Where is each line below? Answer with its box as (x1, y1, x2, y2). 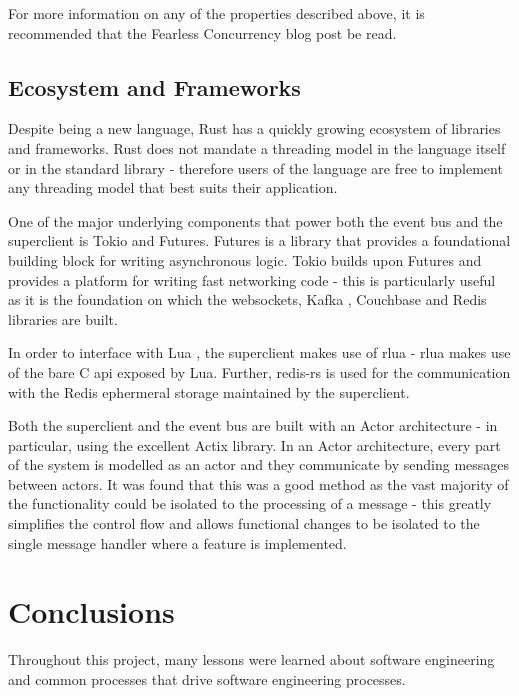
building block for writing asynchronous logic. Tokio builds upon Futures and (8, 249, 482, 270)
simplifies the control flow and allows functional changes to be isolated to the (8, 513, 480, 534)
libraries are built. (8, 308, 118, 329)
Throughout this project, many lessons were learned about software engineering (8, 649, 495, 670)
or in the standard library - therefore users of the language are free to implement (8, 157, 503, 178)
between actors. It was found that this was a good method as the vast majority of (8, 473, 509, 494)
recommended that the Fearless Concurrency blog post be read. (8, 22, 397, 43)
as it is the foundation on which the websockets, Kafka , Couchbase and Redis (8, 289, 487, 310)
